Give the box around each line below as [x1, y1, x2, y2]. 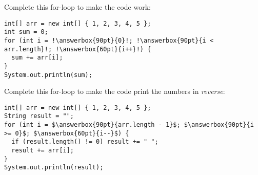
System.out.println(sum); [4, 71, 92, 79]
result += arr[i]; [11, 147, 74, 154]
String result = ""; [4, 112, 74, 120]
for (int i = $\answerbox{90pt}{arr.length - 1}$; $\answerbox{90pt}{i [4, 121, 254, 129]
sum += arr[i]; [11, 54, 63, 62]
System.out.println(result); [4, 164, 104, 171]
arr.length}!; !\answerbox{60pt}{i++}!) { [4, 45, 151, 53]
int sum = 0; [4, 28, 48, 36]
